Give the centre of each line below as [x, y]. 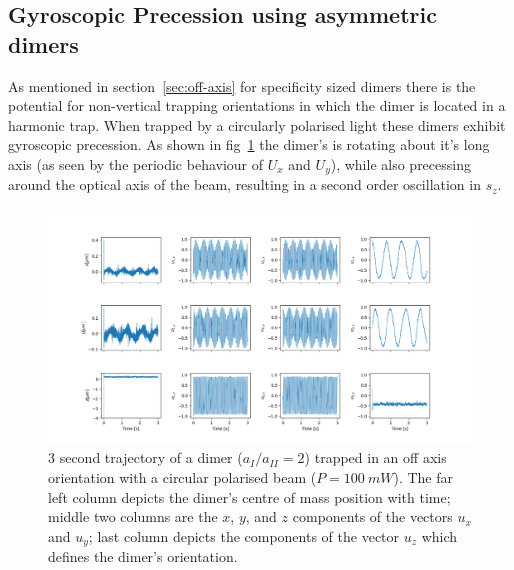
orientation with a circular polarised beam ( [182, 476]
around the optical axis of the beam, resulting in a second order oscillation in [244, 184]
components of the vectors [372, 516]
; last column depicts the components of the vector [244, 535]
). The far [423, 476]
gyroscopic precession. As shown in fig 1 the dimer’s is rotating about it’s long [249, 144]
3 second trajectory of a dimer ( [145, 457]
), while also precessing [400, 163]
